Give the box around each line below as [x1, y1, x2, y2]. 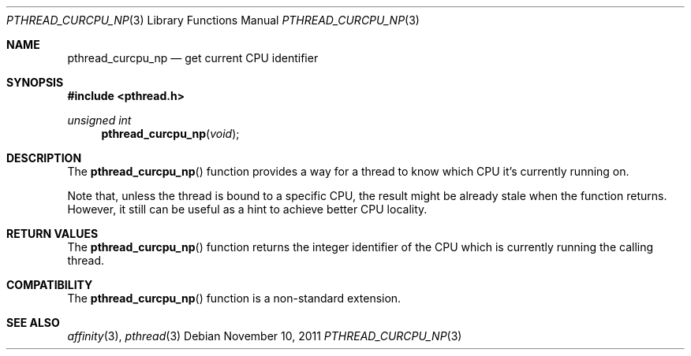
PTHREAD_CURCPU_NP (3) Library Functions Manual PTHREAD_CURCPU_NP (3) [6, 13, 420, 27]
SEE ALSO [6, 316, 60, 329]
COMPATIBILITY [6, 278, 93, 291]
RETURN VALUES [6, 227, 99, 240]
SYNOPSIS [6, 76, 64, 89]
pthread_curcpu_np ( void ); [101, 127, 240, 140]
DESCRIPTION [6, 151, 82, 165]
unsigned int [67, 113, 132, 127]
